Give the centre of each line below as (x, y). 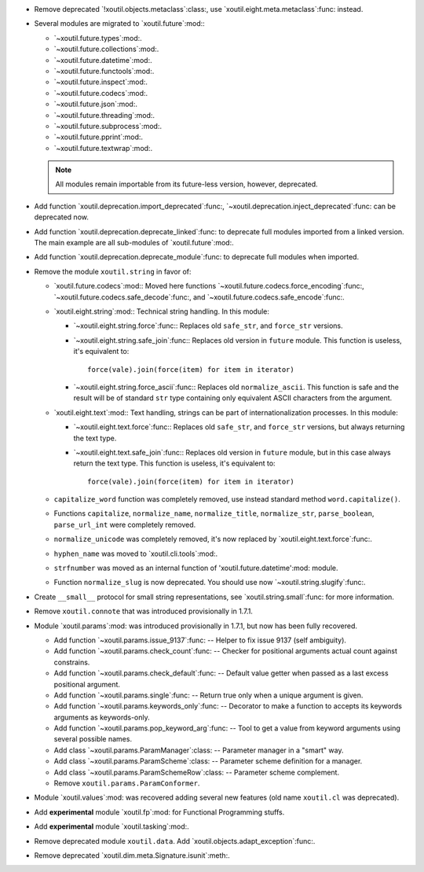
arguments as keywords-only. (102, 717)
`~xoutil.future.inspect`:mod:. (101, 82)
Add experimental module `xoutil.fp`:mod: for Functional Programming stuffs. (159, 812)
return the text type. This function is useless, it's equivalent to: (174, 463)
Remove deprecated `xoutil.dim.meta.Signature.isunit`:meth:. (132, 855)
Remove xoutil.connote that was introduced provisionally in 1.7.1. (143, 611)
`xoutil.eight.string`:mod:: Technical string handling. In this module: (162, 311)
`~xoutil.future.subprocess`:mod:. (108, 126)
